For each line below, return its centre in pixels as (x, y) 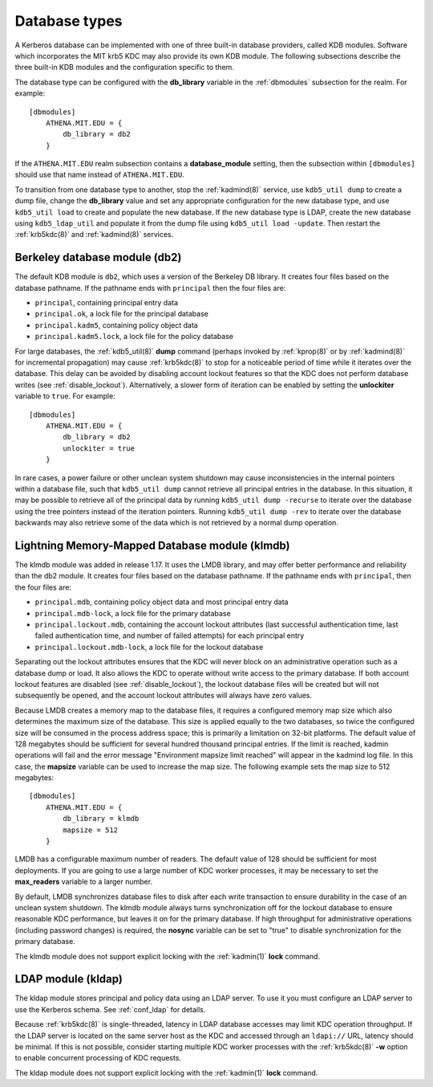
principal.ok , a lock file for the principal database (121, 314)
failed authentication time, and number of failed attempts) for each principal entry (170, 635)
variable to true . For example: (65, 396)
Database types (69, 21)
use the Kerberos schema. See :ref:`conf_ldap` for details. (110, 1009)
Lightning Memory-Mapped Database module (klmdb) (152, 545)
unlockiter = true (99, 448)
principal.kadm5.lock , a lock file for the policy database (134, 337)
